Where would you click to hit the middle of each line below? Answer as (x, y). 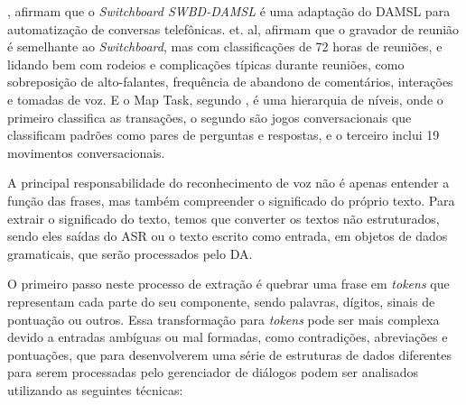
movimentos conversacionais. (86, 152)
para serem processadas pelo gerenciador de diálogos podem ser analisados (213, 372)
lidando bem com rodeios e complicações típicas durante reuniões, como (206, 64)
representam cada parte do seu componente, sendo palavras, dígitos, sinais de (221, 301)
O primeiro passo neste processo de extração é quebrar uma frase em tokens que (228, 284)
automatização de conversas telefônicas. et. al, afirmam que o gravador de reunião (233, 28)
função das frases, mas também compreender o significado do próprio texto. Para (231, 200)
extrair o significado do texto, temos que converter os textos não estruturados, (224, 218)
